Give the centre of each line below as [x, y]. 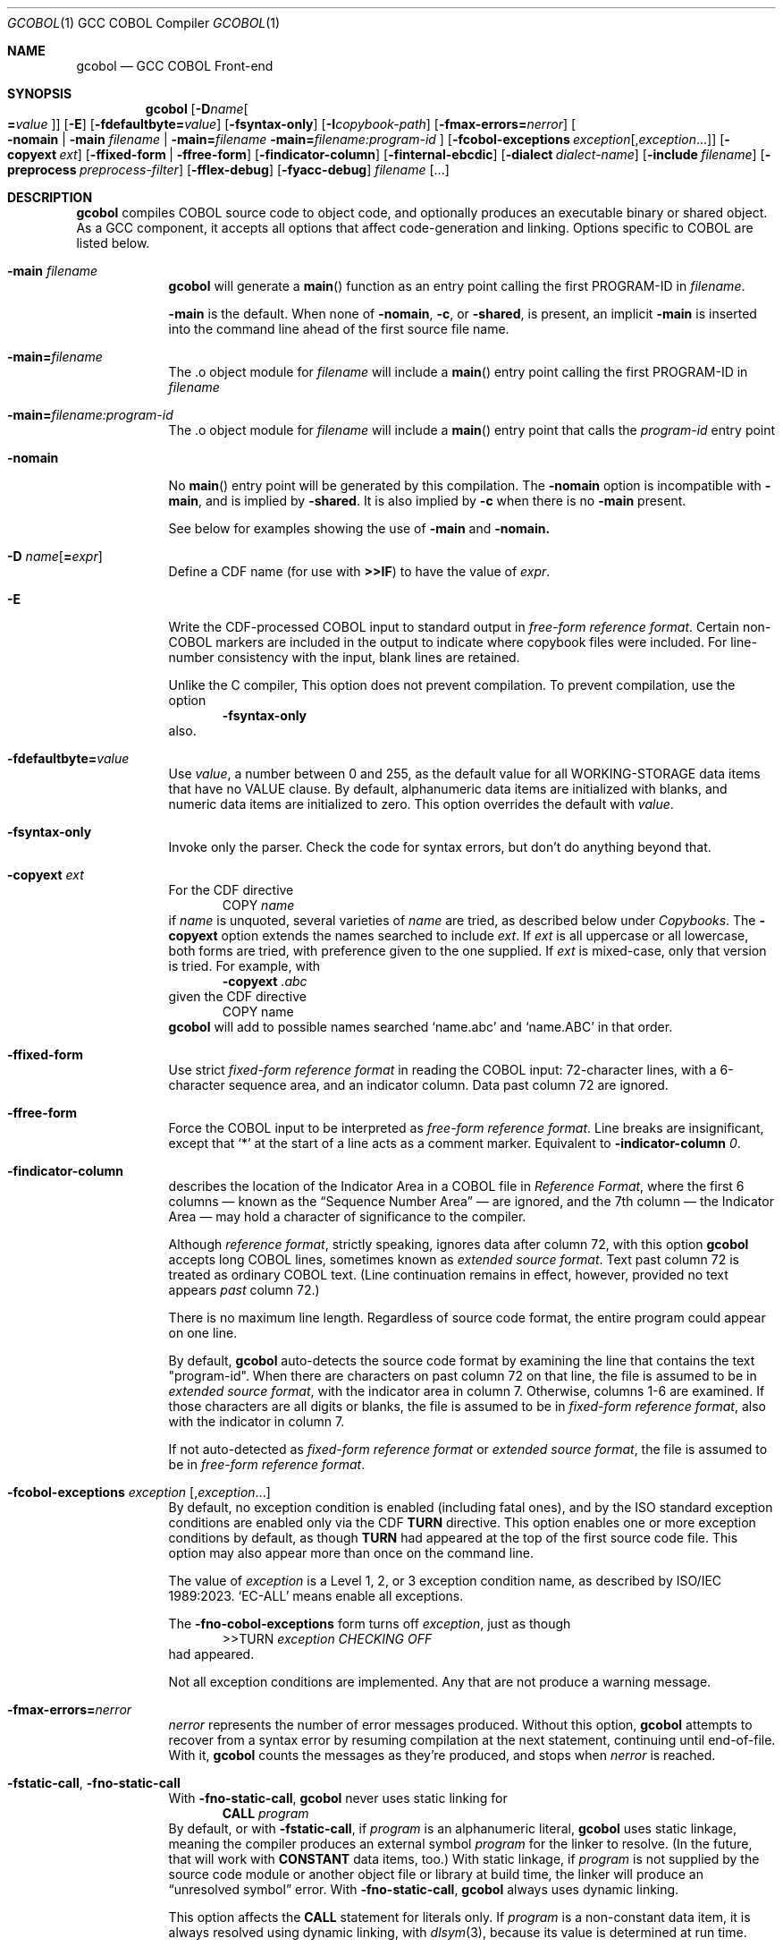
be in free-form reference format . [267, 1464]
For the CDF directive [231, 890]
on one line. [203, 1333]
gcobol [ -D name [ [197, 109]
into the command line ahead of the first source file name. [339, 329]
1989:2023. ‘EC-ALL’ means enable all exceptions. [316, 1596]
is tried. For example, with [244, 966]
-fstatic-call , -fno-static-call [94, 1783]
